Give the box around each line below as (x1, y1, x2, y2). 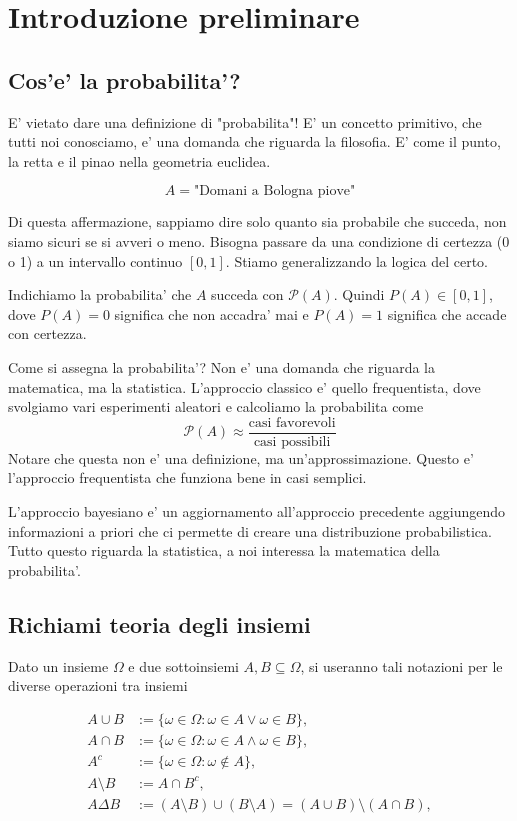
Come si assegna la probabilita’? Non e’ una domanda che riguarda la (8, 356, 435, 377)
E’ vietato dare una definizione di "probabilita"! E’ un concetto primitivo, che (8, 111, 482, 132)
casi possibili (253, 434, 331, 449)
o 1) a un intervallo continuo (8, 250, 183, 271)
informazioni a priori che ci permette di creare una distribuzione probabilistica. (8, 520, 492, 541)
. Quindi (333, 284, 385, 305)
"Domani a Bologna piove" (193, 184, 356, 199)
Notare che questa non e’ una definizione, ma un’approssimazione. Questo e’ (8, 447, 474, 468)
